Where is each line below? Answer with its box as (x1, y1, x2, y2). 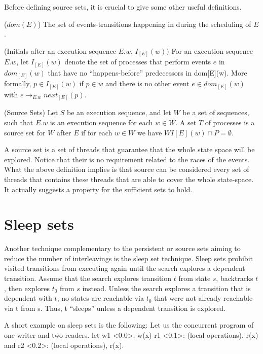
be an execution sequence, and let (67, 107, 171, 118)
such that (4, 117, 33, 127)
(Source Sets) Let (4, 107, 58, 118)
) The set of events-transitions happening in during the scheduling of (37, 18, 251, 29)
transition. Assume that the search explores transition (4, 273, 172, 284)
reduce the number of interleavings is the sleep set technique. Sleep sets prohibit (4, 253, 253, 263)
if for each (81, 127, 112, 137)
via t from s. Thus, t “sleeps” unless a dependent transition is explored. (4, 302, 226, 313)
